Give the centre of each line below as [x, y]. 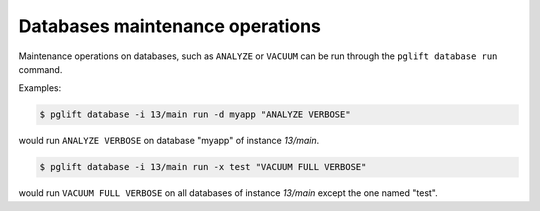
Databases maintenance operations [170, 26]
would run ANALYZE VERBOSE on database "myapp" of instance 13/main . [169, 141]
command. [40, 69]
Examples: [40, 88]
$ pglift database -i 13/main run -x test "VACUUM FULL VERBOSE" [203, 167]
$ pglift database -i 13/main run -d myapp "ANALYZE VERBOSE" [195, 114]
